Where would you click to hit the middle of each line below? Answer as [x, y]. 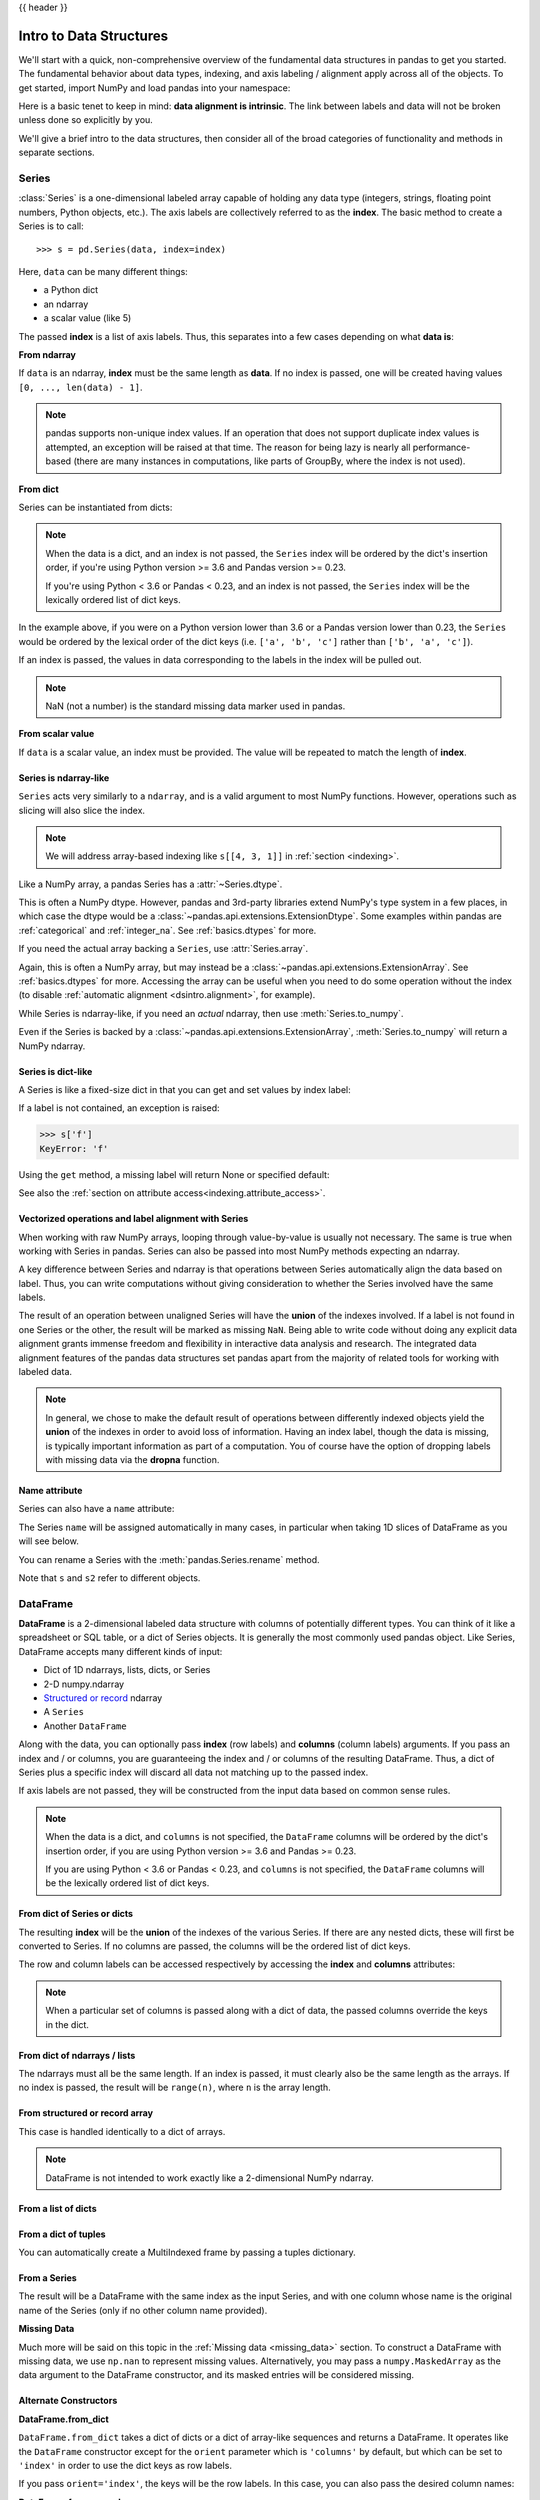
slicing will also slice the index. [81, 810]
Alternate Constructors [68, 2401]
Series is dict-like [55, 1071]
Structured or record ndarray [103, 1698]
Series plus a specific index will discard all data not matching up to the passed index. [193, 1772]
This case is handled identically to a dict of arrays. [122, 2131]
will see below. [48, 1541]
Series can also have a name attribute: [96, 1509]
